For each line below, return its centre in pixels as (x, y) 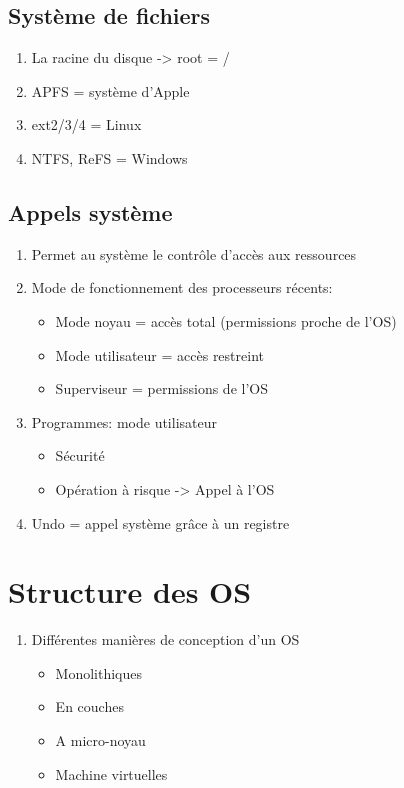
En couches (89, 706)
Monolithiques (99, 672)
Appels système (90, 211)
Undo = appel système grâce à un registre (160, 522)
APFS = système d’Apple (110, 90)
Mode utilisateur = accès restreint (159, 354)
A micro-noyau (100, 740)
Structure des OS (130, 591)
